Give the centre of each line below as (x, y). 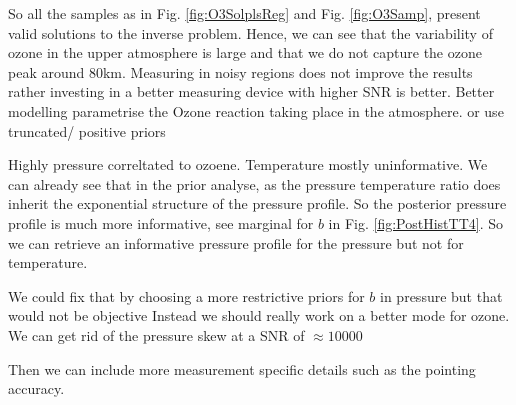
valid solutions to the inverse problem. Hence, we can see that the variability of (250, 32)
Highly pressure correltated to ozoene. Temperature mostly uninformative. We (248, 164)
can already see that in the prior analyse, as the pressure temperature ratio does (254, 183)
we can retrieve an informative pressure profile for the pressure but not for (236, 242)
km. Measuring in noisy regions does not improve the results (287, 71)
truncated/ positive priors (87, 130)
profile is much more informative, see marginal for (161, 222)
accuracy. (36, 388)
